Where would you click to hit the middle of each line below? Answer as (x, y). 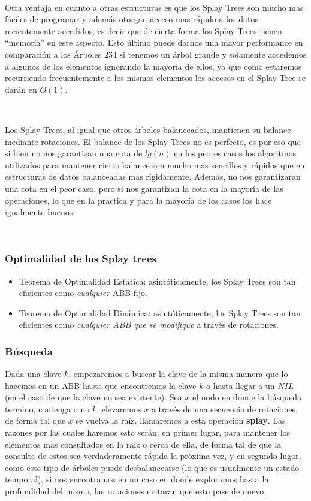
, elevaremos (119, 408)
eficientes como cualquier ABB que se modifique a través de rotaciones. (149, 325)
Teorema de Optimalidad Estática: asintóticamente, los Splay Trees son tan (157, 281)
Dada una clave (33, 374)
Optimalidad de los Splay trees (81, 259)
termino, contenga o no (47, 408)
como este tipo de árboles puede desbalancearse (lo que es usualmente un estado (152, 467)
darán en (21, 89)
